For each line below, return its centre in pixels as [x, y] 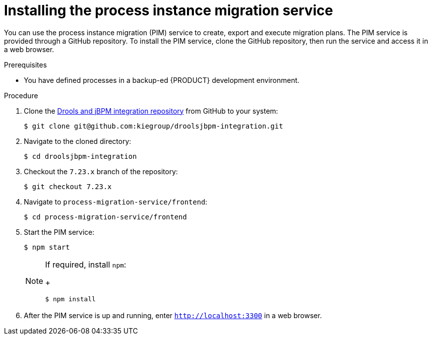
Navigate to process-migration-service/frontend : [116, 202]
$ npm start [47, 247]
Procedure [21, 95]
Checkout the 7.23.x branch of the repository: [101, 171]
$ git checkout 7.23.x [68, 186]
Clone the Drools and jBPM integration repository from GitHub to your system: [151, 111]
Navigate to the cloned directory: [78, 141]
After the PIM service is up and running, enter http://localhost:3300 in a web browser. [173, 315]
